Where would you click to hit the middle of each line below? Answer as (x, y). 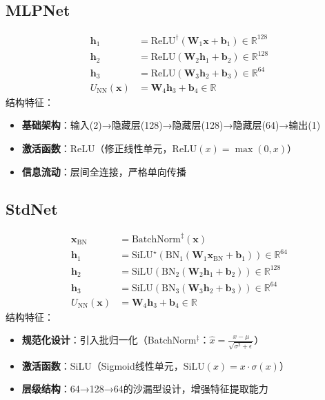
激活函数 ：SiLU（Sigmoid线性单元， (102, 365)
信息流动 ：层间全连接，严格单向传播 (104, 171)
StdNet (32, 208)
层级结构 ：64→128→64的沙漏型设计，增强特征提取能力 (145, 389)
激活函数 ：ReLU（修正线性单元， (97, 148)
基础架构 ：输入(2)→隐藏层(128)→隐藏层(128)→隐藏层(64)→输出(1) (171, 125)
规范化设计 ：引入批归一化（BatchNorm (109, 340)
